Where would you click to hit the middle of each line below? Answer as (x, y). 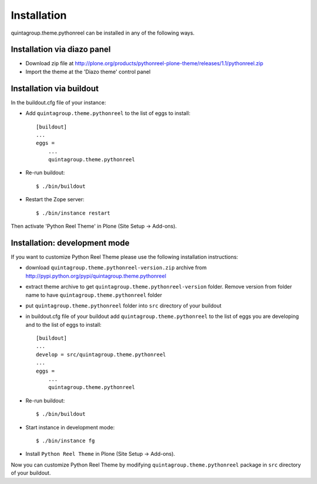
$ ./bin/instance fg (65, 441)
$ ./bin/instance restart (73, 213)
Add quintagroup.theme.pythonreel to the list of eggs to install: (108, 113)
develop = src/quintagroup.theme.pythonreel (101, 354)
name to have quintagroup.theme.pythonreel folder (94, 295)
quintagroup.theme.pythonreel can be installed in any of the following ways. (103, 33)
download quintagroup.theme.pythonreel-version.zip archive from (116, 268)
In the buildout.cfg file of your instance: (58, 102)
